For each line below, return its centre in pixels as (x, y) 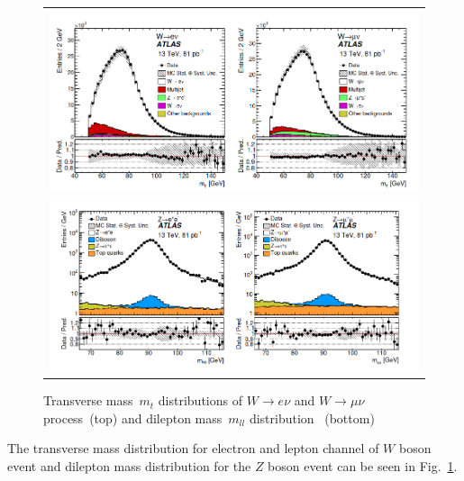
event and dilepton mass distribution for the (129, 465)
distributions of (200, 400)
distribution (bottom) (312, 417)
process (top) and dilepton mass (133, 417)
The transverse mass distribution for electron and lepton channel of (193, 448)
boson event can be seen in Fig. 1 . (363, 465)
